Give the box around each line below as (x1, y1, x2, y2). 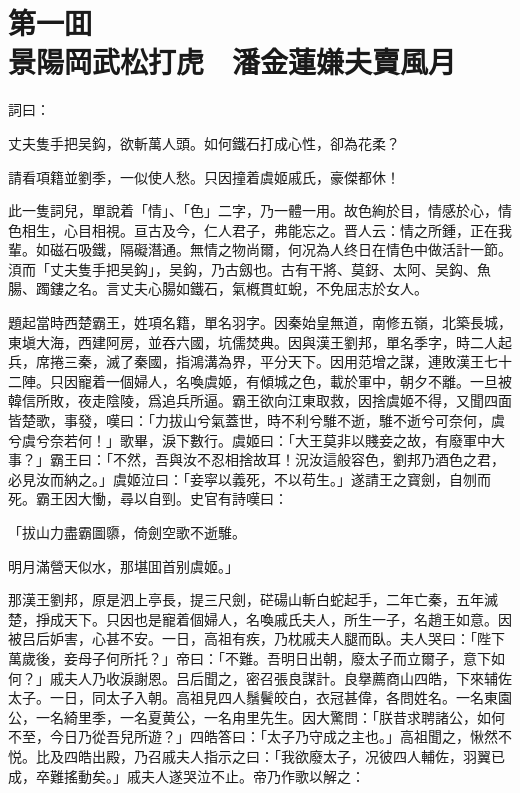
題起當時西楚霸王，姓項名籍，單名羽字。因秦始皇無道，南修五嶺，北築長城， (8, 312, 512, 333)
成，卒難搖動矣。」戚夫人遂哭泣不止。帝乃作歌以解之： (8, 765, 365, 786)
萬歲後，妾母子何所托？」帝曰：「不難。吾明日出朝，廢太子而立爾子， (8, 647, 463, 668)
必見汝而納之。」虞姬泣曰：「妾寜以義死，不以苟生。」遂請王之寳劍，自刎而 (8, 468, 491, 489)
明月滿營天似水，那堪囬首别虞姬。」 (8, 555, 239, 576)
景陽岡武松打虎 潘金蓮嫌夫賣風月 (8, 41, 457, 82)
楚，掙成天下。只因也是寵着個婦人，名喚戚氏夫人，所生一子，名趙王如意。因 (8, 608, 512, 629)
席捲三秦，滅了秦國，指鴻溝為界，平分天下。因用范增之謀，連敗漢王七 (35, 351, 498, 372)
